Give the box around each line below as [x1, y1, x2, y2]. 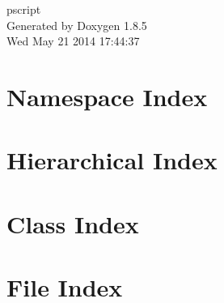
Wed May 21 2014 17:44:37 [6, 32, 140, 49]
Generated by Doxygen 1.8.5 [6, 16, 147, 33]
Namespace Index [6, 79, 208, 113]
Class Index [6, 207, 139, 240]
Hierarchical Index [6, 143, 218, 177]
